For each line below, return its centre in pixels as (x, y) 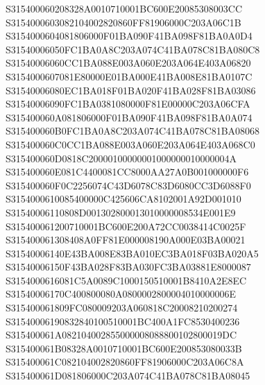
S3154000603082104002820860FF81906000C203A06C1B (123, 22)
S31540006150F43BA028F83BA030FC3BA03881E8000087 (128, 267)
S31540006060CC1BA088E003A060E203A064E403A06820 (128, 63)
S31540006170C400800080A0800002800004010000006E (121, 294)
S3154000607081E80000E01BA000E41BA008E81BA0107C (129, 76)
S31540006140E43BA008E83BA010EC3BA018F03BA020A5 (132, 253)
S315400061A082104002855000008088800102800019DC (121, 335)
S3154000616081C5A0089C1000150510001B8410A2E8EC (126, 280)
